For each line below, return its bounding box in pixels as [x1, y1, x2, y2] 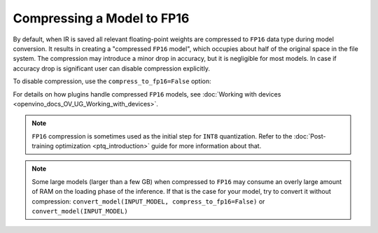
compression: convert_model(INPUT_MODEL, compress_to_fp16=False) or [31, 197, 265, 206]
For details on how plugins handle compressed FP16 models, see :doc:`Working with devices [13, 90, 281, 98]
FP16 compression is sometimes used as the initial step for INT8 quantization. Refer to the [31, 132, 293, 140]
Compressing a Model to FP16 [13, 10, 190, 26]
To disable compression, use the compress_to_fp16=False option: [13, 77, 211, 85]
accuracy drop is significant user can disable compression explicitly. [13, 64, 210, 73]
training [31, 142, 54, 150]
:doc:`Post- [293, 132, 326, 140]
